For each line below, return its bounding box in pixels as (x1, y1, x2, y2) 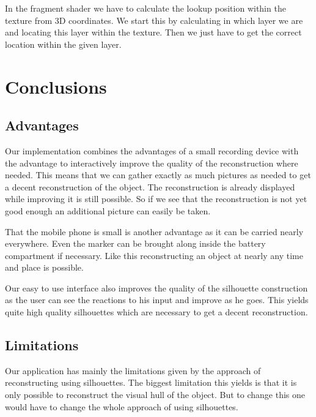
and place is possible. (5, 261, 84, 274)
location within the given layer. (5, 37, 122, 50)
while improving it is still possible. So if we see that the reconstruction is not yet (5, 192, 307, 205)
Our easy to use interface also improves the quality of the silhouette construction (5, 281, 308, 294)
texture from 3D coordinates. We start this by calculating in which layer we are (5, 13, 303, 26)
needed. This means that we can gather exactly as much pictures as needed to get (5, 168, 311, 181)
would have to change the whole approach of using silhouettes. (5, 400, 238, 413)
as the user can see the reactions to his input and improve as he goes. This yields (5, 293, 309, 306)
